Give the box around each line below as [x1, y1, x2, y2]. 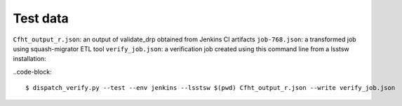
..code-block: [13, 67, 52, 76]
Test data [13, 11, 69, 26]
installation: [13, 55, 46, 63]
